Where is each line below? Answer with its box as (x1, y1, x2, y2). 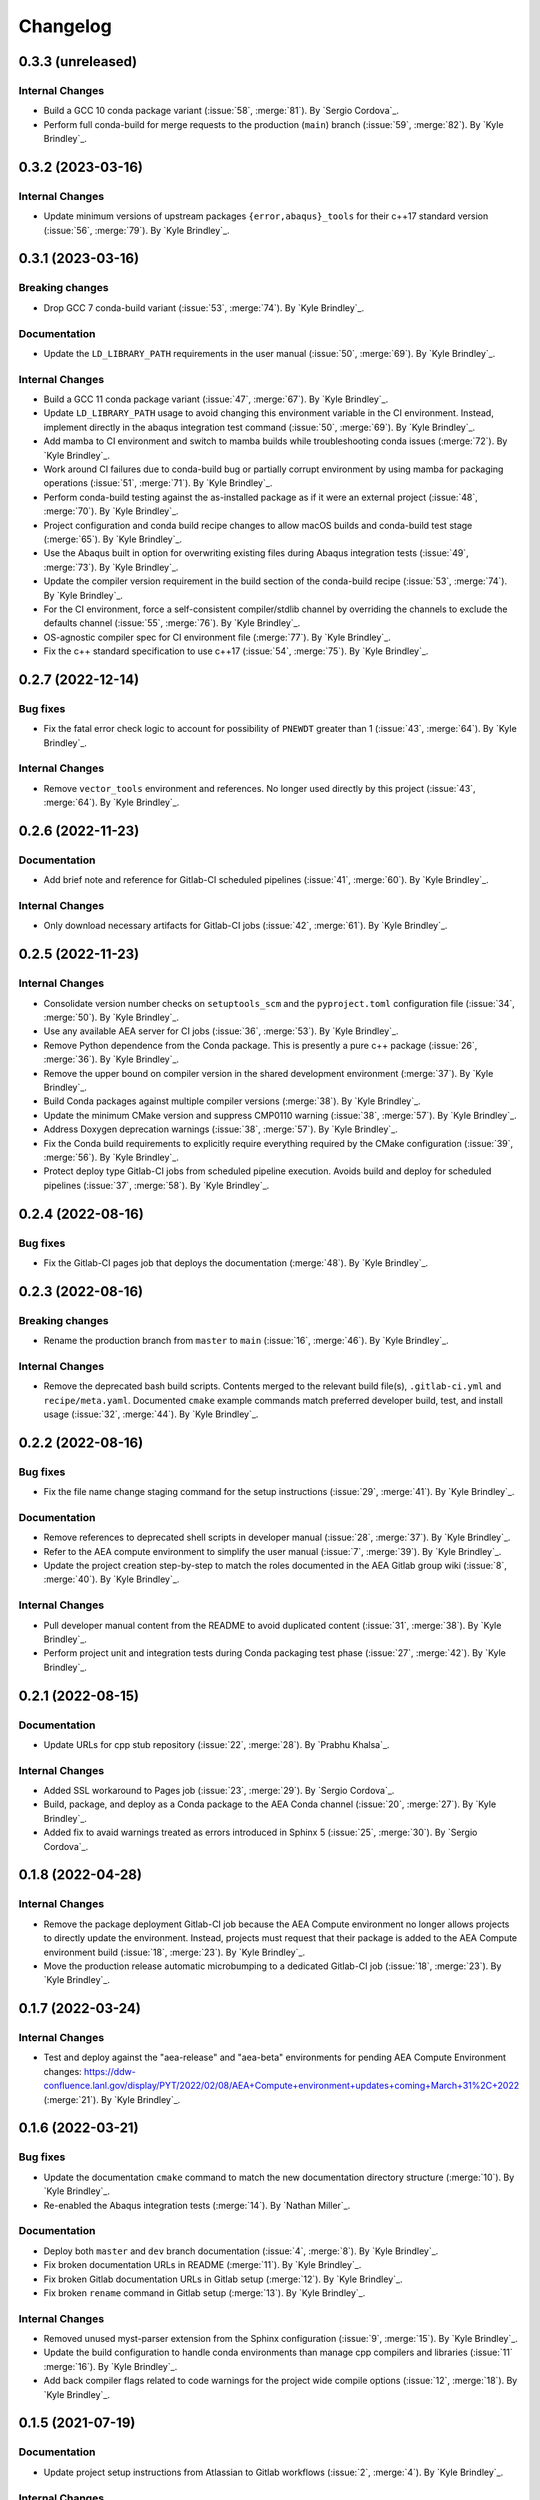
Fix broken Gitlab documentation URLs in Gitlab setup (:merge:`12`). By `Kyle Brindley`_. (43, 2273, 403, 2285)
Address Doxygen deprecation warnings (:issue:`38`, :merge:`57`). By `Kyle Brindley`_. (43, 1123, 399, 1135)
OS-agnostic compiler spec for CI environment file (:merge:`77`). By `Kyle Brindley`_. (43, 631, 392, 643)
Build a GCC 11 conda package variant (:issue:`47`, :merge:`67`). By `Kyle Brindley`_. (43, 393, 389, 405)
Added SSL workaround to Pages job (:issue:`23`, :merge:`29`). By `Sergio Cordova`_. (43, 1785, 395, 1797)
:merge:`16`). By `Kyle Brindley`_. (43, 2360, 178, 2372)
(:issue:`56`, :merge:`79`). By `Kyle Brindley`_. (43, 224, 230, 236)
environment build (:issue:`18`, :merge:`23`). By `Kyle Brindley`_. (43, 1946, 305, 1958)
